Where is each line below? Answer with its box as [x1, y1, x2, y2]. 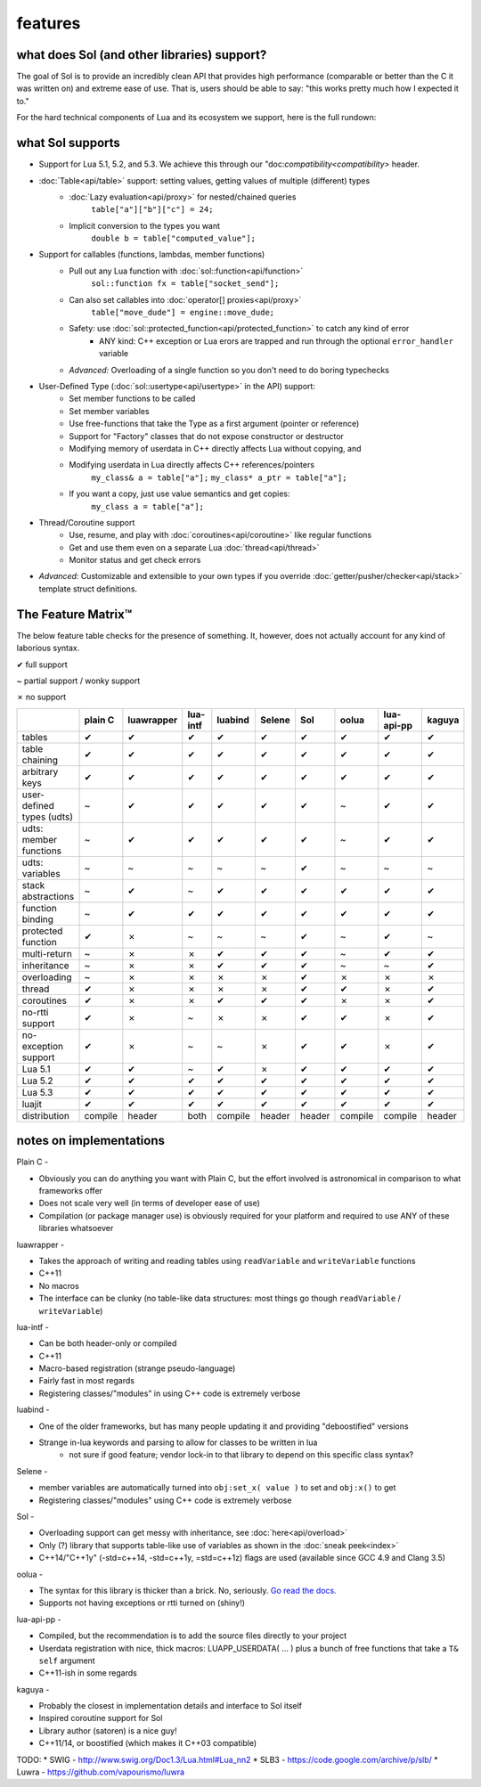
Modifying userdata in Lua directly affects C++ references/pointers [69, 460, 315, 470]
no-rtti [21, 1006, 49, 1018]
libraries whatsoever [38, 1223, 114, 1234]
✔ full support [16, 659, 69, 670]
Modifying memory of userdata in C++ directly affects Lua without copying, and [69, 443, 362, 453]
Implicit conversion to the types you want [69, 220, 221, 231]
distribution [21, 1109, 70, 1122]
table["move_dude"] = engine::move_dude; [91, 307, 275, 318]
